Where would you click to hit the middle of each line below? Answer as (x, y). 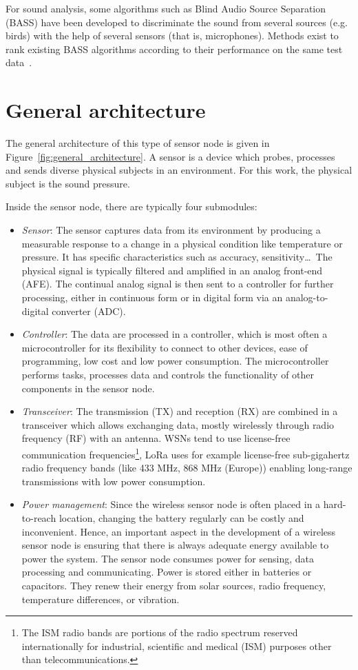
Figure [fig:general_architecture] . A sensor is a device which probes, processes (170, 156)
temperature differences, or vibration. (101, 599)
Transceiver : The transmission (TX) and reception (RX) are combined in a (180, 411)
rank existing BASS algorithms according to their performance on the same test (174, 49)
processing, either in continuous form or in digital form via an (152, 297)
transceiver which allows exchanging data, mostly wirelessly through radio (178, 424)
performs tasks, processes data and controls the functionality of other (168, 374)
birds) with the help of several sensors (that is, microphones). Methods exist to (172, 35)
